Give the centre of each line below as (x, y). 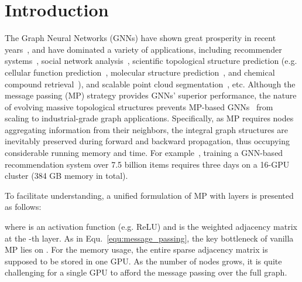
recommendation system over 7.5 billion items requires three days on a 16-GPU (147, 164)
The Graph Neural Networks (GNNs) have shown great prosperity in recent (140, 38)
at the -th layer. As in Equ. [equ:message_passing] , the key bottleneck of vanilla (149, 238)
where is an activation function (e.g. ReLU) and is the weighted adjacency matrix (151, 227)
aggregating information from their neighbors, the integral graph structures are (147, 129)
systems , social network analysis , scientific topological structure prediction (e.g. (151, 61)
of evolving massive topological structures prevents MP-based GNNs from (139, 106)
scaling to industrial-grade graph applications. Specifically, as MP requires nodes (149, 118)
